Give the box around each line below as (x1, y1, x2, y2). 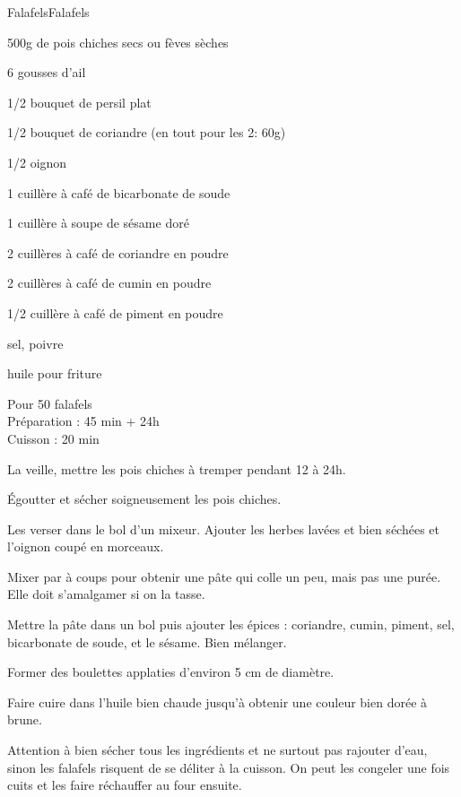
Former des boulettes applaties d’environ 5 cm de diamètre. (7, 663, 335, 681)
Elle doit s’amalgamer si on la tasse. (7, 585, 205, 603)
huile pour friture (7, 364, 102, 383)
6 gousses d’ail (7, 63, 86, 82)
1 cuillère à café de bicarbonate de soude (7, 183, 230, 202)
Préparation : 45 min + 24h (7, 411, 160, 430)
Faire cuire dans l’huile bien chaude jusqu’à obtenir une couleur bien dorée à (7, 692, 428, 711)
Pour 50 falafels (7, 394, 92, 412)
